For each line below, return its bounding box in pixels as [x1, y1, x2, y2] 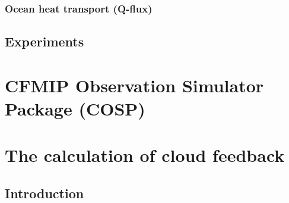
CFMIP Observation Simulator [5, 73, 264, 97]
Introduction [5, 183, 84, 202]
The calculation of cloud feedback [5, 143, 285, 167]
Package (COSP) [5, 96, 145, 120]
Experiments [5, 32, 84, 51]
